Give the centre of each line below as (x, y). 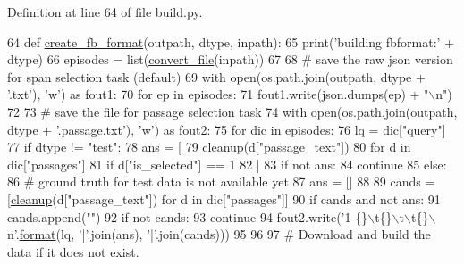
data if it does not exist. (73, 251)
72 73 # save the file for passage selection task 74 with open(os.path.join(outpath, (232, 111)
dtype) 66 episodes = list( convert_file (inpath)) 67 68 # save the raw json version (230, 59)
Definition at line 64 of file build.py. (105, 12)
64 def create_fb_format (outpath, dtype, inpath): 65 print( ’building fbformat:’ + (231, 41)
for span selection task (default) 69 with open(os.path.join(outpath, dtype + (216, 76)
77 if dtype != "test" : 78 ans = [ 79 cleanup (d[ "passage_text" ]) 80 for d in (209, 147)
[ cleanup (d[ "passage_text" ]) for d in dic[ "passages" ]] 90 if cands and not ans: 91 (224, 198)
